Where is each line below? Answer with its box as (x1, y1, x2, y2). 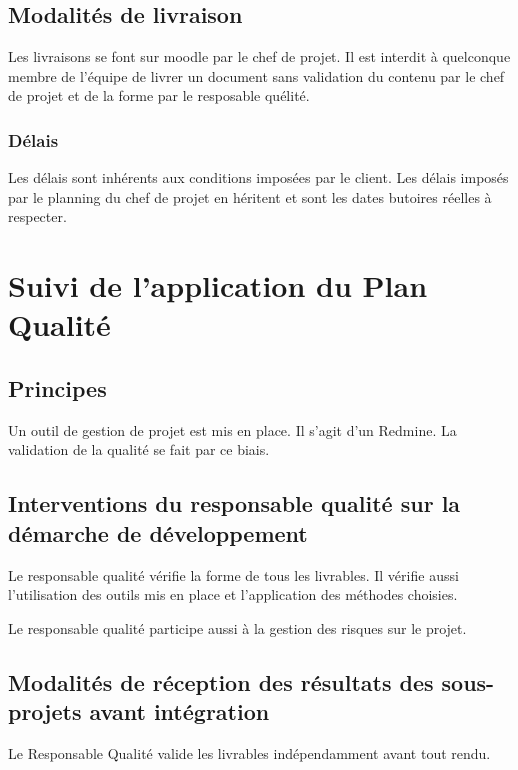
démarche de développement (8, 517, 308, 548)
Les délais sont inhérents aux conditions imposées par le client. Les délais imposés (8, 167, 509, 188)
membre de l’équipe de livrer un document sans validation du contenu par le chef (8, 65, 505, 86)
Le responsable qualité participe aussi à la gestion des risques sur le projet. (8, 617, 467, 638)
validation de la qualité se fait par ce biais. (8, 439, 270, 460)
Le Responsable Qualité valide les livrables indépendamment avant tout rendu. (8, 742, 491, 763)
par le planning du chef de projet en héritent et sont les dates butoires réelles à (8, 186, 492, 207)
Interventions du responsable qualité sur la (8, 488, 461, 519)
